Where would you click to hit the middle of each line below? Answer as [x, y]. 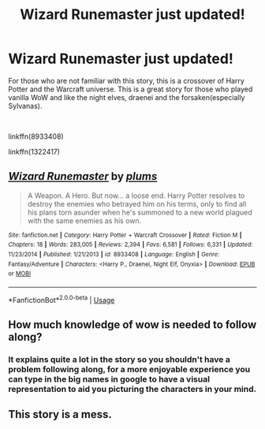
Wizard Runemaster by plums [83, 176]
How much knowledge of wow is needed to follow [132, 325]
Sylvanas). [25, 106]
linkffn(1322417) [34, 151]
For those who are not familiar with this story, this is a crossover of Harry [126, 80]
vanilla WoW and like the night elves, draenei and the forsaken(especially [127, 97]
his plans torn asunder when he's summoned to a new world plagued [140, 212]
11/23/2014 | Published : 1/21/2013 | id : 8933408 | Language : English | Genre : [114, 255]
